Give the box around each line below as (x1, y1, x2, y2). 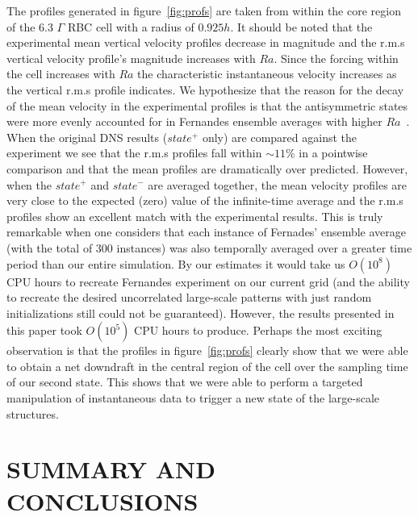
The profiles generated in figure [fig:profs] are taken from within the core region (6, 2, 401, 19)
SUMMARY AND (6, 452, 215, 486)
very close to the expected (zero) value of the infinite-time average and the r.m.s (6, 192, 403, 209)
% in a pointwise (286, 144, 368, 161)
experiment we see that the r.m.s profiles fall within (6, 144, 262, 161)
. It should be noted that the (230, 18, 373, 35)
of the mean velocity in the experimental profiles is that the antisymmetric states (6, 97, 408, 114)
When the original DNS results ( (6, 128, 168, 145)
